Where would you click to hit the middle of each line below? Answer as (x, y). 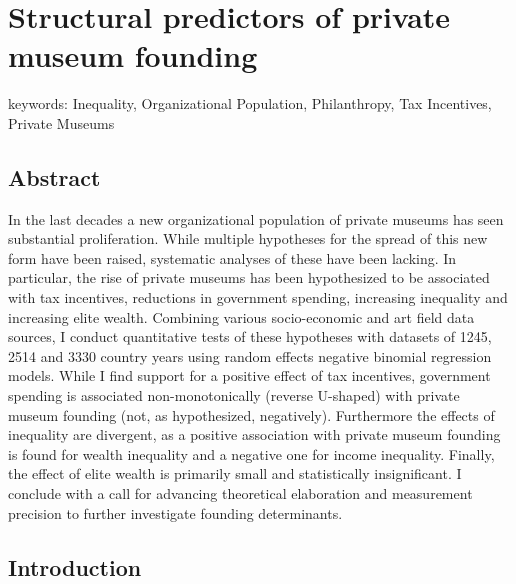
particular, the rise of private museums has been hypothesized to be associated (249, 277)
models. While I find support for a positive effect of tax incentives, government (249, 375)
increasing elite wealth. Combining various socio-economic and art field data (241, 316)
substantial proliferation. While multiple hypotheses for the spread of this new (248, 238)
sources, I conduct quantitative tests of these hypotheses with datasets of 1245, (250, 336)
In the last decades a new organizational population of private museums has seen (256, 218)
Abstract (54, 176)
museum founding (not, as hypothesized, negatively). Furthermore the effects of (251, 414)
